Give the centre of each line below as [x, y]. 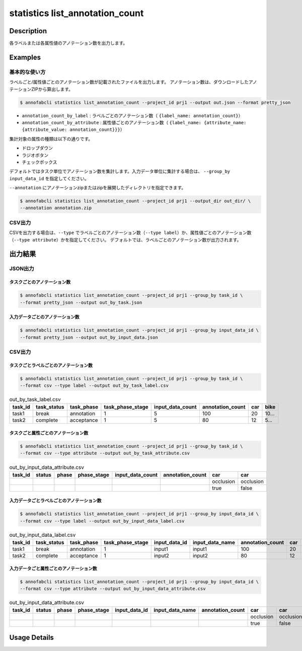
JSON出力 [22, 269]
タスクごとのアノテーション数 [40, 282]
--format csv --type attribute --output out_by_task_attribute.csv [105, 453]
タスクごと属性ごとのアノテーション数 [49, 433]
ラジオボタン [35, 155]
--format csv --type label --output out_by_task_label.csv [94, 386]
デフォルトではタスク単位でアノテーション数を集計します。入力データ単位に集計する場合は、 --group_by [120, 172]
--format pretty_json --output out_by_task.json [81, 302]
